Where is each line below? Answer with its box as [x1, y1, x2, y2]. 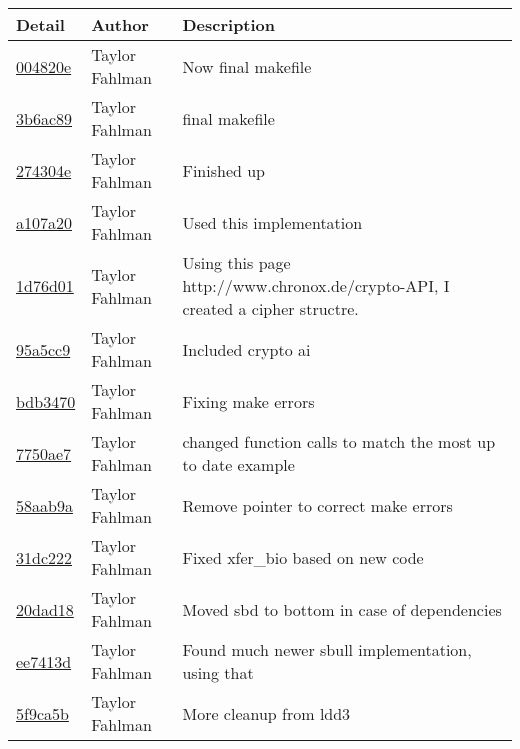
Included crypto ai [182, 337, 311, 361]
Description [182, 13, 276, 36]
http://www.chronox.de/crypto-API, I [182, 274, 450, 297]
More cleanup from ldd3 [182, 701, 351, 725]
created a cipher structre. [182, 297, 359, 320]
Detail [16, 13, 65, 36]
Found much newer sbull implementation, [182, 638, 472, 661]
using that [182, 661, 254, 684]
